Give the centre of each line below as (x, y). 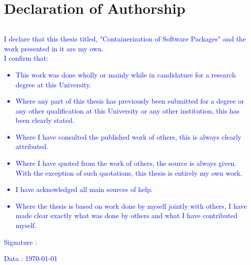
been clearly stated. (45, 120)
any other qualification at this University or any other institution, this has (127, 110)
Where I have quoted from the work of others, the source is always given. (126, 163)
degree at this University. (53, 84)
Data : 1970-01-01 (31, 258)
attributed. (32, 146)
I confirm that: (26, 58)
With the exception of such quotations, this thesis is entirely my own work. (129, 172)
